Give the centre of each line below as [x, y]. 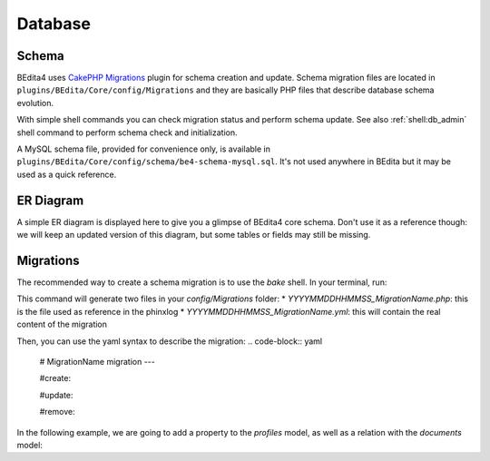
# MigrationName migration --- [98, 361]
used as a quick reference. [67, 174]
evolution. [35, 103]
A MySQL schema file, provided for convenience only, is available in [144, 149]
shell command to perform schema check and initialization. [127, 132]
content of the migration [62, 324]
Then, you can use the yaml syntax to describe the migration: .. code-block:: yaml [169, 341]
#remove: [58, 412]
